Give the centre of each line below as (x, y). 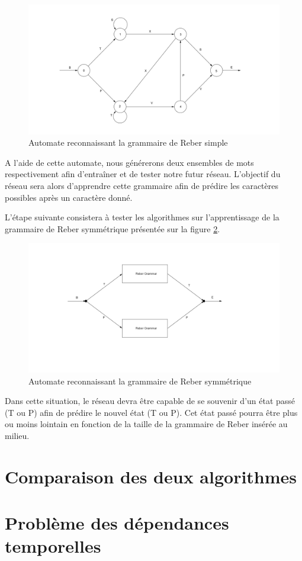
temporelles (53, 546)
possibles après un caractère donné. (69, 197)
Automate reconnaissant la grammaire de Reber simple (128, 142)
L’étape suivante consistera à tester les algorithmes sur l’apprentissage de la (142, 217)
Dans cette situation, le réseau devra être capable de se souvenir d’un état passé (150, 401)
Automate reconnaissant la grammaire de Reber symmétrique (140, 381)
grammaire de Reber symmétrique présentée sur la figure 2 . (113, 228)
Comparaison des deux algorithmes (151, 476)
